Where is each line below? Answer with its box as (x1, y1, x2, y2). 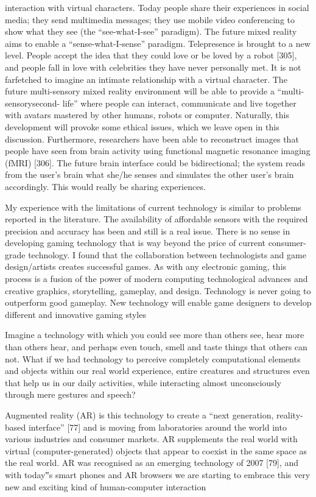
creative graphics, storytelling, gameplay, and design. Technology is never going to (5, 284, 311, 297)
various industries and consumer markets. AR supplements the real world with (5, 432, 298, 445)
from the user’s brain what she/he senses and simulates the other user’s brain (5, 168, 294, 181)
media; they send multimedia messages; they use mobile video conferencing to (5, 13, 295, 26)
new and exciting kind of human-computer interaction (5, 480, 206, 493)
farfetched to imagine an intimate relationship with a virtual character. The (5, 72, 287, 85)
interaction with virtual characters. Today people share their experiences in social (5, 1, 309, 13)
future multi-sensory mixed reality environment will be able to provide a (5, 85, 275, 97)
